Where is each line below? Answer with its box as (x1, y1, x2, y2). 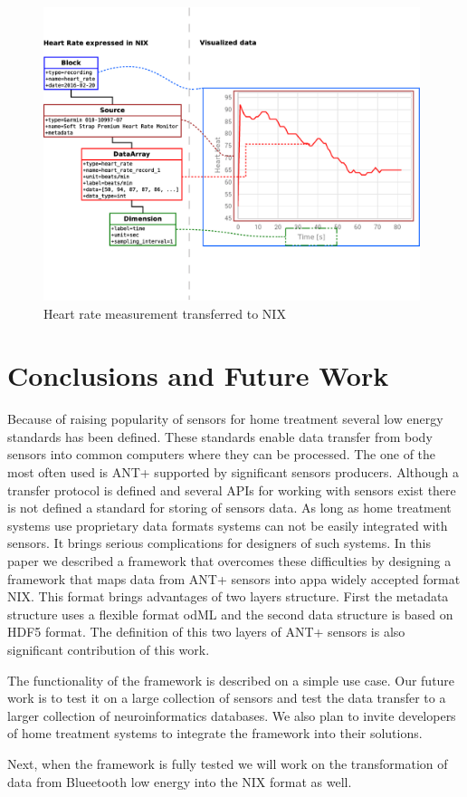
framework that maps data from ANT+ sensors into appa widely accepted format (7, 569, 461, 588)
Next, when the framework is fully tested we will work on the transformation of (7, 754, 448, 773)
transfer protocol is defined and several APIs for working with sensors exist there (7, 480, 456, 499)
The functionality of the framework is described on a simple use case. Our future (7, 670, 455, 689)
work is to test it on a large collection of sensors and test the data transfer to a (7, 688, 446, 707)
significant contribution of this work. (7, 640, 210, 658)
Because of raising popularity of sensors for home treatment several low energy (7, 409, 443, 428)
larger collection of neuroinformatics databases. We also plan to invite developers (7, 706, 456, 725)
